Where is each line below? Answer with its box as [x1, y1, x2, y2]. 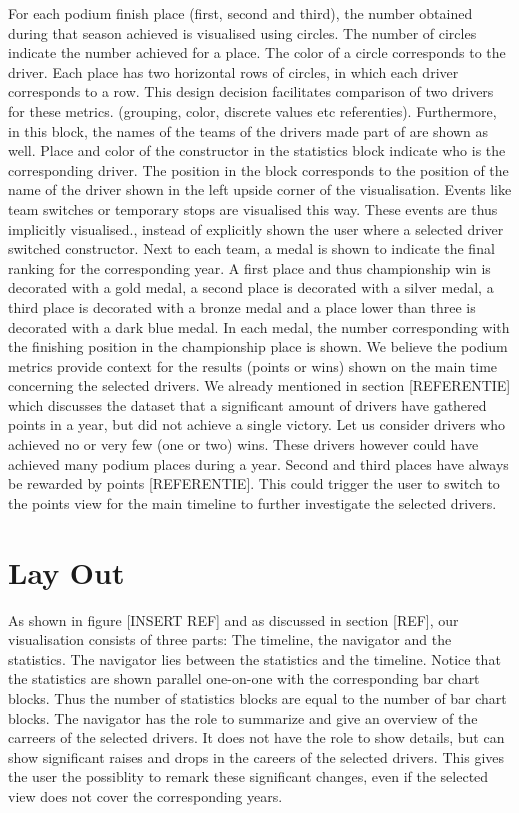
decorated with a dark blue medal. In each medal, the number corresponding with [8, 316, 510, 337]
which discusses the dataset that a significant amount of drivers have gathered [8, 394, 487, 415]
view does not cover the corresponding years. [8, 785, 283, 806]
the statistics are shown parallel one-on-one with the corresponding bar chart [8, 668, 480, 689]
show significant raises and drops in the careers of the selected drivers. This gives [8, 746, 505, 767]
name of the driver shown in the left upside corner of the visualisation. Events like [8, 179, 512, 200]
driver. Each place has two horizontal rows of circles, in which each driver [8, 61, 459, 82]
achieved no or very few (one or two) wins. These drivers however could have [8, 434, 479, 455]
